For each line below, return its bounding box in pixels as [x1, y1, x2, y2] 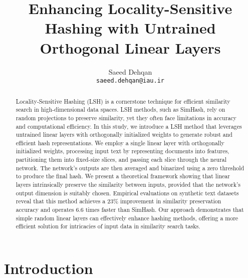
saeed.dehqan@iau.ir [96, 77, 165, 85]
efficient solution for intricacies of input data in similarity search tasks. [16, 222, 200, 230]
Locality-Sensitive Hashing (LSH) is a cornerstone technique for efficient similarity [16, 97, 230, 105]
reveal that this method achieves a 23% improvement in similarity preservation [16, 197, 221, 205]
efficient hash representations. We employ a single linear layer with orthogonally [16, 138, 224, 147]
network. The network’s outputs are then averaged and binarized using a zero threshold [16, 163, 244, 172]
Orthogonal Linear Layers [40, 37, 221, 58]
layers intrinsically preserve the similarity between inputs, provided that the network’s [16, 180, 240, 189]
